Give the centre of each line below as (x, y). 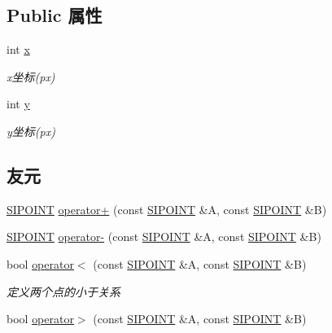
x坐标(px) (31, 76)
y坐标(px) (31, 131)
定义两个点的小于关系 (63, 291)
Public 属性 (55, 15)
